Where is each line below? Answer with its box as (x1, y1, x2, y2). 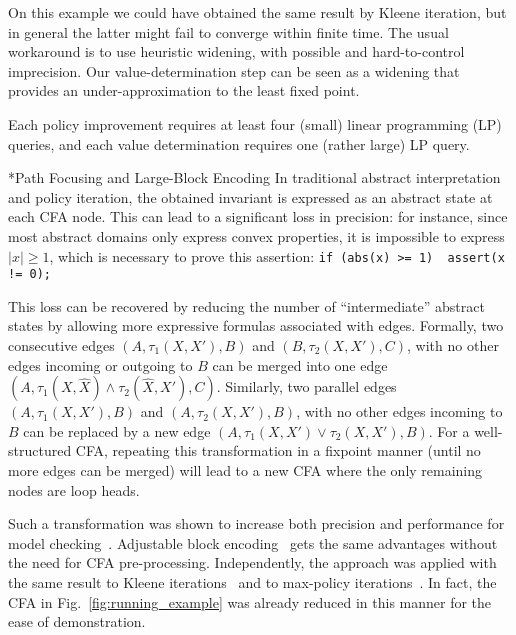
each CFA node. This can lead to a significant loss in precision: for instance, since (8, 206, 508, 227)
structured (8, 440, 72, 461)
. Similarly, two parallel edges (216, 376, 397, 397)
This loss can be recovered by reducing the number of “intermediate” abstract (8, 295, 485, 316)
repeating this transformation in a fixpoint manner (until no (112, 440, 481, 461)
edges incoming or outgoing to (8, 354, 193, 375)
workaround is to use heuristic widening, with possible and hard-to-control (8, 41, 465, 62)
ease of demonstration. (8, 611, 146, 632)
